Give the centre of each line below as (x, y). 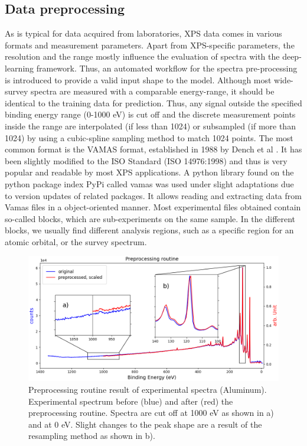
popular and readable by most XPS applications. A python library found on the (149, 172)
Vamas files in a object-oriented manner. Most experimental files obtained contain (153, 207)
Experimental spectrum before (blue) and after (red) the (131, 401)
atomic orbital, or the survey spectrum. (76, 241)
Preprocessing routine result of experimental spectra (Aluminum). (148, 390)
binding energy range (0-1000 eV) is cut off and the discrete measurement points (150, 114)
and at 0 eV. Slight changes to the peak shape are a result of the (145, 424)
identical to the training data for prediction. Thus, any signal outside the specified (153, 102)
